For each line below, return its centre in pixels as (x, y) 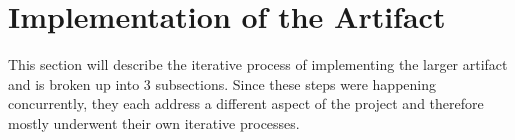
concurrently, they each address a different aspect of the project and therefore (246, 103)
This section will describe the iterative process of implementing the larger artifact (258, 64)
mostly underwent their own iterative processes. (154, 122)
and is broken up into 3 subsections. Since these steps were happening (222, 83)
